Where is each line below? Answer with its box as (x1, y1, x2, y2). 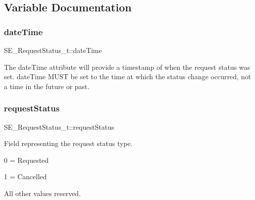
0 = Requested (4, 154, 49, 165)
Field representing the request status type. (4, 138, 133, 149)
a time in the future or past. (4, 81, 90, 91)
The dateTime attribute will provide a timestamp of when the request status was (4, 61, 251, 72)
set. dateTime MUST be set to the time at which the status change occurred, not (4, 71, 251, 82)
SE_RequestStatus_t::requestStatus (4, 121, 114, 132)
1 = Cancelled (4, 171, 47, 182)
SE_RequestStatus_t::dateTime (4, 45, 102, 55)
